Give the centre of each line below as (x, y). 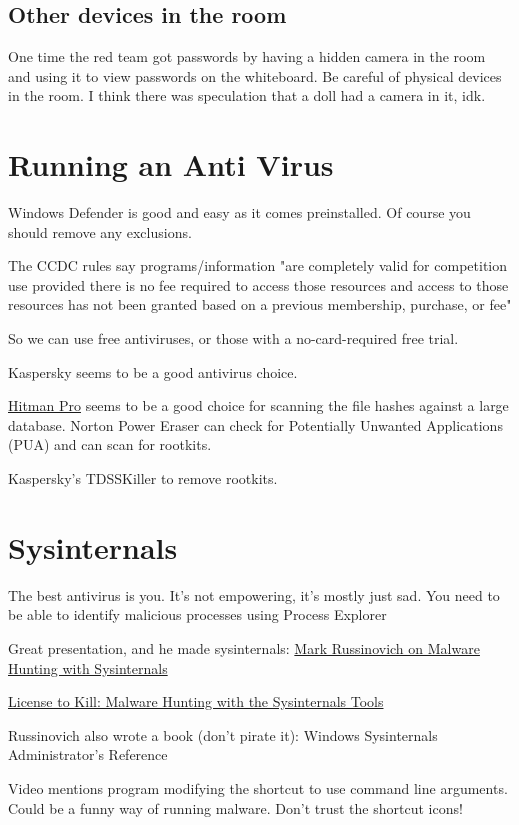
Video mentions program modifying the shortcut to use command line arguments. (258, 787)
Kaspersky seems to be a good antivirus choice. (153, 371)
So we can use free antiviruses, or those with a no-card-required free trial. (233, 338)
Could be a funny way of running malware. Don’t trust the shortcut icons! (235, 807)
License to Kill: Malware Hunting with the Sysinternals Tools (196, 701)
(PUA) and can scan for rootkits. (110, 444)
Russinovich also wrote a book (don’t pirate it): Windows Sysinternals (223, 734)
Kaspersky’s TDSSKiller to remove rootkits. (143, 478)
